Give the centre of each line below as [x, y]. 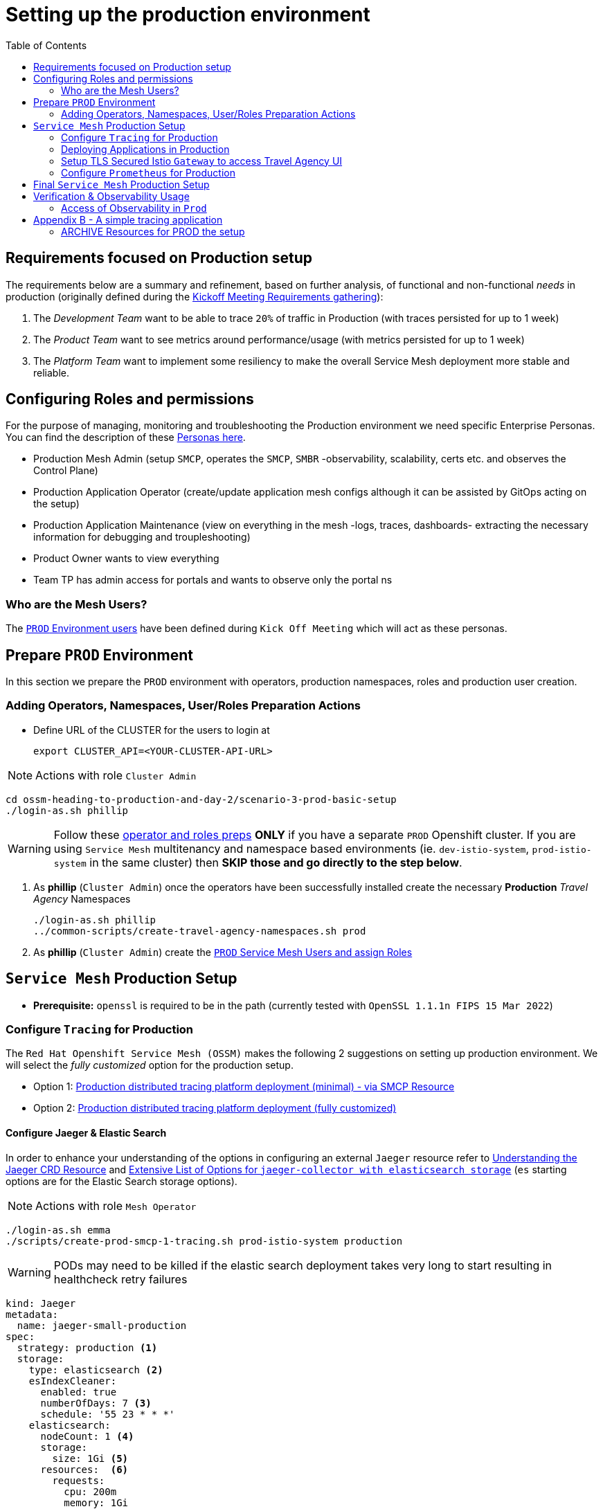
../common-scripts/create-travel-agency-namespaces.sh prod [200, 931]
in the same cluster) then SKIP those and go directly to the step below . [276, 862]
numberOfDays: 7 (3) [96, 1403]
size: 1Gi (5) [90, 1458]
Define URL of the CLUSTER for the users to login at [152, 730]
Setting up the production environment [188, 15]
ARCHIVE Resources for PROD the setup [153, 231]
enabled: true [79, 1392]
